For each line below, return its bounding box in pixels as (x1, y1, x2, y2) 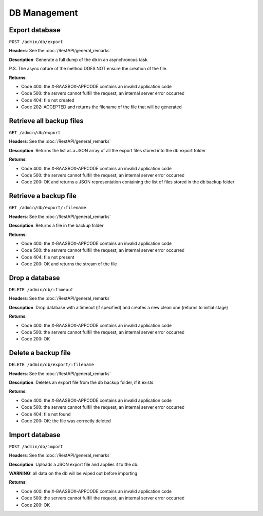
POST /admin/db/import (9, 444, 63, 449)
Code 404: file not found (21, 411, 71, 417)
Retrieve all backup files (9, 117, 84, 125)
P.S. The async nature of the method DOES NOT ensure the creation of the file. (9, 66, 168, 72)
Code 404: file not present (21, 254, 75, 260)
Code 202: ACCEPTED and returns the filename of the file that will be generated (21, 104, 182, 110)
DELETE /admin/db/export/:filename (9, 362, 94, 368)
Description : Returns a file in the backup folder (9, 222, 104, 229)
